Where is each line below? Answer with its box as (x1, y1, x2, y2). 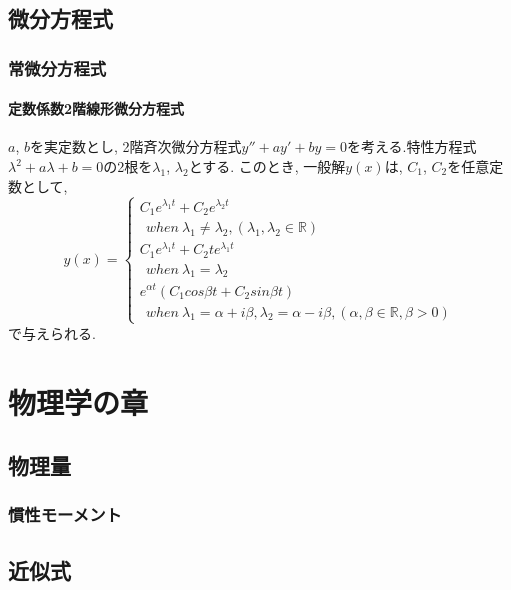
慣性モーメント (8, 502, 122, 527)
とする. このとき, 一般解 (188, 156, 346, 177)
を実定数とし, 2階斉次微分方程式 (29, 136, 242, 157)
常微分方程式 (8, 55, 107, 80)
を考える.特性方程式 (347, 136, 477, 157)
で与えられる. (8, 322, 96, 343)
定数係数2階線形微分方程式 (8, 98, 185, 119)
